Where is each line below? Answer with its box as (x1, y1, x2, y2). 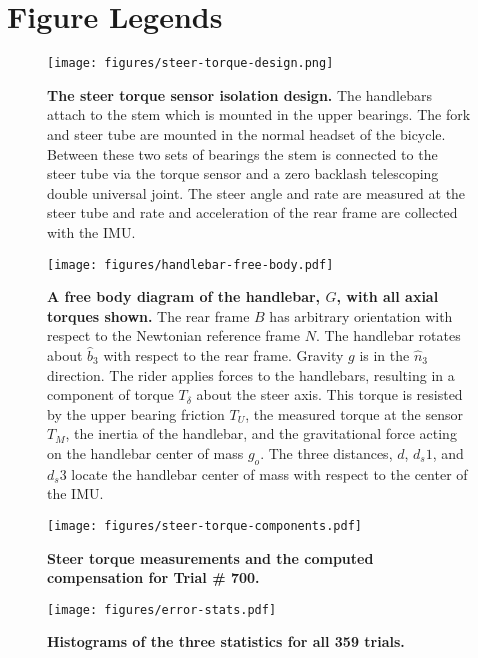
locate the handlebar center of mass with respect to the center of (71, 463, 468, 484)
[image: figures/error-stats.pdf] (47, 602, 277, 617)
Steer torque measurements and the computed (47, 547, 374, 568)
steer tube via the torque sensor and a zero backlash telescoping (47, 163, 439, 184)
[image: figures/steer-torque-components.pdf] (47, 518, 362, 533)
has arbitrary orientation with (269, 305, 453, 326)
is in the (359, 344, 410, 365)
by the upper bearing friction (47, 403, 225, 424)
